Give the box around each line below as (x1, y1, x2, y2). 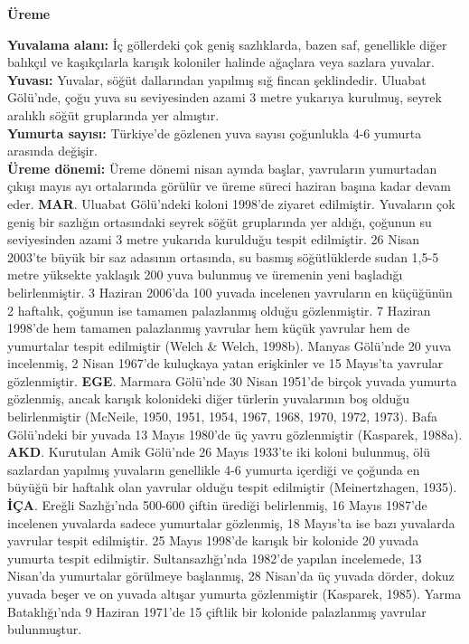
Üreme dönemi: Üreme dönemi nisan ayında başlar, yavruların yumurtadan (7, 158, 437, 177)
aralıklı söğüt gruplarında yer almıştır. (7, 105, 220, 124)
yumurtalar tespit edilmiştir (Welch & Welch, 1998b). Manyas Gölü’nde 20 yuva (7, 336, 452, 355)
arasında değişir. (7, 141, 98, 160)
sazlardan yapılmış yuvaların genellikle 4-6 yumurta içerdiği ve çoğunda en (7, 459, 420, 478)
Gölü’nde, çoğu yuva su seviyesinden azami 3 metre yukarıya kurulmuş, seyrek (7, 88, 442, 107)
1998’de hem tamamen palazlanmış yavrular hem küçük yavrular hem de (7, 318, 410, 337)
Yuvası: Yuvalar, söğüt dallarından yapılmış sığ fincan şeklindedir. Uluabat (7, 70, 427, 89)
